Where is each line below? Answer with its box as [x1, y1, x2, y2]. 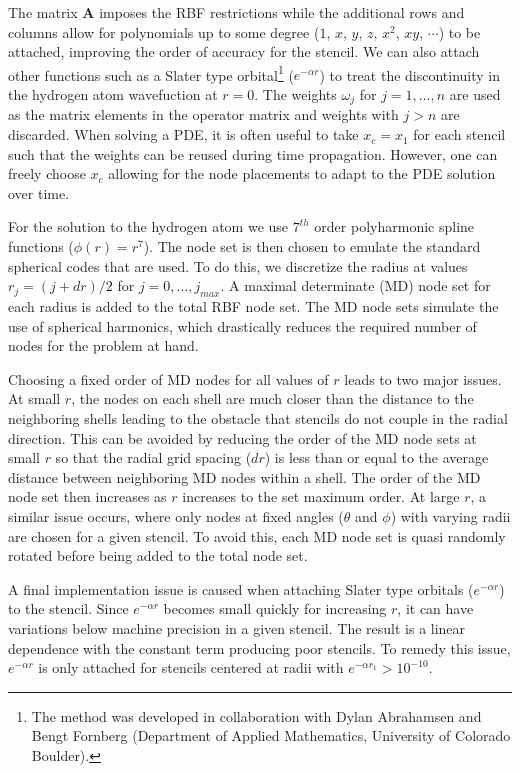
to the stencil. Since [8, 598, 129, 619]
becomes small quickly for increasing [163, 598, 387, 619]
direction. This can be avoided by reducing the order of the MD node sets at [8, 427, 477, 448]
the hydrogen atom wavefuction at [8, 84, 218, 105]
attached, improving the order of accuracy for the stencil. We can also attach [8, 41, 480, 62]
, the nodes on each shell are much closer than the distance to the [71, 388, 474, 409]
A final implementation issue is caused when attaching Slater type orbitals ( [8, 578, 474, 599]
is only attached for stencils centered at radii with [38, 657, 344, 678]
